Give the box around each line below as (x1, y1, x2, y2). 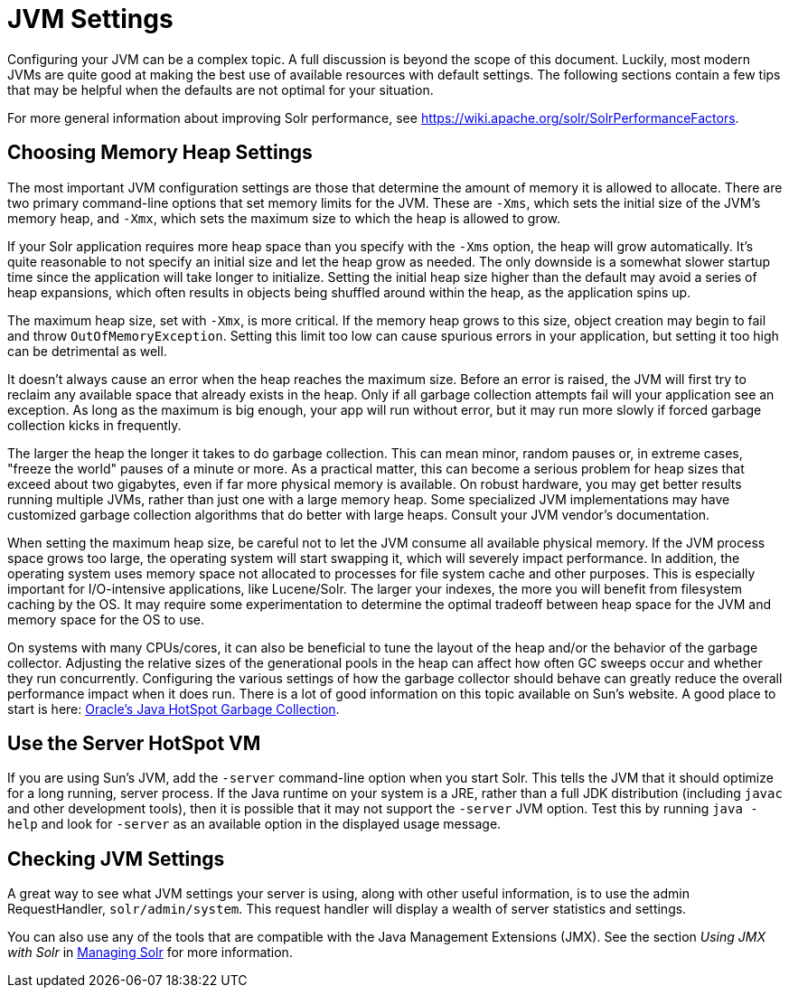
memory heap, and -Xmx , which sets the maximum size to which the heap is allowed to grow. (7, 210, 561, 226)
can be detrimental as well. (7, 343, 167, 359)
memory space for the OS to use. (7, 611, 205, 627)
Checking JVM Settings (7, 847, 225, 870)
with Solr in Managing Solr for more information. (7, 944, 293, 961)
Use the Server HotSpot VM (7, 732, 261, 756)
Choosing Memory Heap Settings (7, 141, 313, 164)
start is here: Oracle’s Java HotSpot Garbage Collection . (7, 700, 340, 717)
